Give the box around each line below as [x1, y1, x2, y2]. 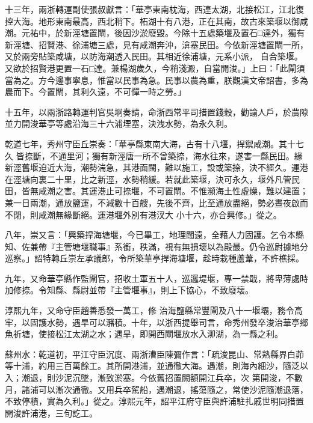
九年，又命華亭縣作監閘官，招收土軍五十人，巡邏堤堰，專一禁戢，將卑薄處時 [5, 272, 308, 284]
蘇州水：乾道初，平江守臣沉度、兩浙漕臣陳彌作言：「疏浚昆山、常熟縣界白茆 [5, 347, 304, 360]
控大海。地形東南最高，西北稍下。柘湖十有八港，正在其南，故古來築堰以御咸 [5, 14, 308, 27]
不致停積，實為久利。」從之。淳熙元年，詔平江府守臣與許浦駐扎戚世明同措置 [5, 395, 304, 407]
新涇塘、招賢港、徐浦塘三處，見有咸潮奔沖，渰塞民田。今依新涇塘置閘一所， [5, 38, 308, 50]
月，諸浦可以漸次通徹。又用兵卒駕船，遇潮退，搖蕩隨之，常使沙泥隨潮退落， [5, 383, 308, 395]
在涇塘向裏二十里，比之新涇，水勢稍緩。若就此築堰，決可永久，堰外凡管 [5, 172, 291, 185]
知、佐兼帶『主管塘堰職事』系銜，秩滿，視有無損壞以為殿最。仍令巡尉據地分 [5, 240, 308, 252]
